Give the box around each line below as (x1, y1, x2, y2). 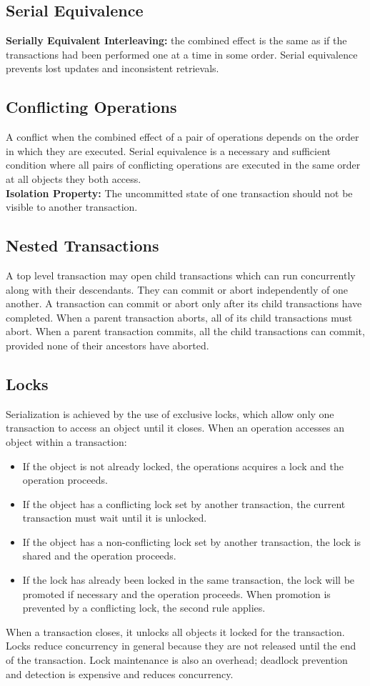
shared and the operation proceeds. (22, 548, 176, 563)
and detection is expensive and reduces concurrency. (6, 666, 234, 681)
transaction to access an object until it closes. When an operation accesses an (6, 420, 344, 435)
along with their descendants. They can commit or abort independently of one (6, 282, 349, 297)
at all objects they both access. (6, 171, 141, 186)
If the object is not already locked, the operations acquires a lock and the (22, 458, 344, 473)
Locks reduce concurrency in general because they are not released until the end (6, 638, 356, 653)
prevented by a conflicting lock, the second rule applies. (22, 600, 266, 615)
